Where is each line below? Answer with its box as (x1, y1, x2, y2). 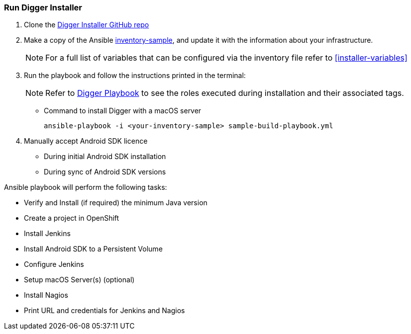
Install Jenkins (24, 229, 71, 238)
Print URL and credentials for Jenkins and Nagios (24, 306, 185, 315)
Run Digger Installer (4, 2, 82, 12)
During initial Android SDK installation (44, 152, 166, 161)
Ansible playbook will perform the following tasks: (4, 183, 167, 192)
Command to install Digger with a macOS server (44, 106, 202, 115)
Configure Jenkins (24, 260, 84, 269)
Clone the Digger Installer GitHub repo (24, 20, 149, 29)
